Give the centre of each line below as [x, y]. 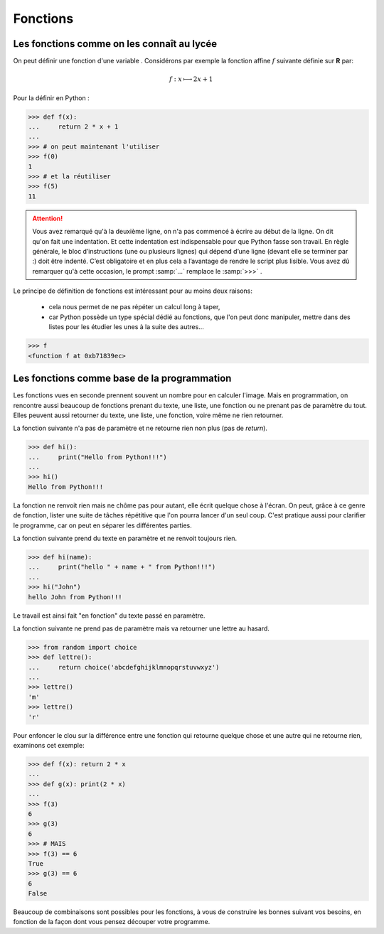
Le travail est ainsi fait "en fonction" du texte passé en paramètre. [109, 616]
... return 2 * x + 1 [73, 127]
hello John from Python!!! [75, 597]
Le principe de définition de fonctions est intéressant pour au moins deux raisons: [133, 291]
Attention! [48, 218]
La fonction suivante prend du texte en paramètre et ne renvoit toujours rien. [125, 538]
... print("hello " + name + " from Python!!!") [122, 567]
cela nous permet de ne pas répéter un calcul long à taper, [134, 307]
